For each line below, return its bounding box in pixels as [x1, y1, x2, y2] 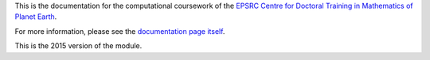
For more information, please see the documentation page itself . [14, 26, 225, 36]
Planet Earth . [14, 12, 57, 21]
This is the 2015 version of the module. [14, 41, 143, 51]
